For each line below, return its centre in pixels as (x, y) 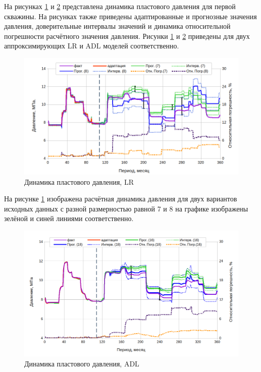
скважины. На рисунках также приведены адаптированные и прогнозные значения (130, 16)
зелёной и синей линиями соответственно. (69, 218)
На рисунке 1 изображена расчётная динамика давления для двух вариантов (121, 199)
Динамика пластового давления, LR (79, 181)
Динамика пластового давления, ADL (82, 363)
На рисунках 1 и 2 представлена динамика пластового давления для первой (120, 6)
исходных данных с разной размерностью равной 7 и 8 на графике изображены (126, 208)
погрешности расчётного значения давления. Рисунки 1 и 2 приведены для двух (127, 36)
